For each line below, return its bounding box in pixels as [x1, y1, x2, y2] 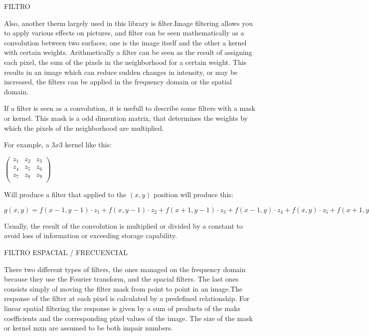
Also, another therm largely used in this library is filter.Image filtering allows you [4, 17, 253, 28]
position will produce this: [154, 189, 233, 200]
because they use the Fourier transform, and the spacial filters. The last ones [4, 274, 239, 284]
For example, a [4, 139, 49, 150]
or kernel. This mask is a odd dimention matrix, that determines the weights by [4, 112, 248, 123]
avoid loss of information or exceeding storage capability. [4, 230, 177, 241]
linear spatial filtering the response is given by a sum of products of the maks [4, 303, 240, 314]
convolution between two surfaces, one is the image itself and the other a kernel [4, 37, 247, 47]
